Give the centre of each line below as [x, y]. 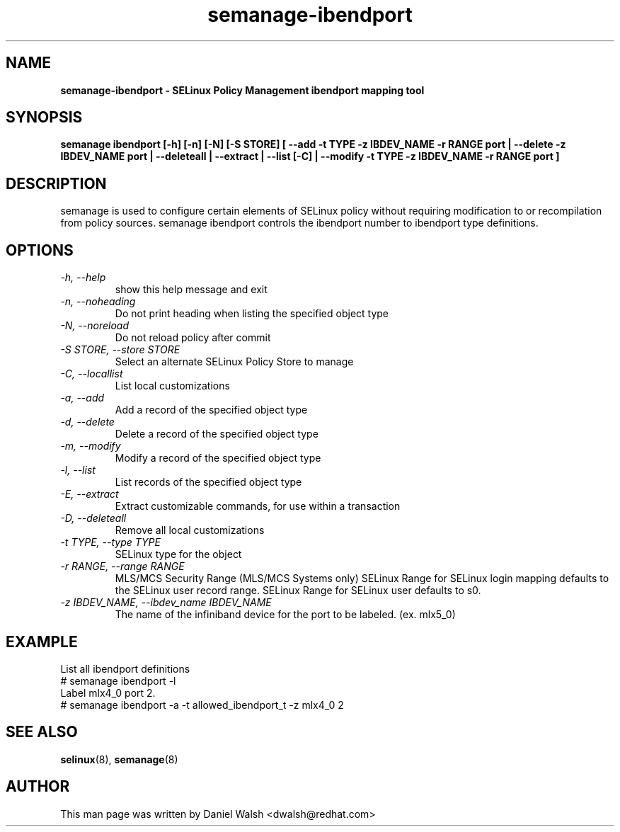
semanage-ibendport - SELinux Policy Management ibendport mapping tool [242, 90]
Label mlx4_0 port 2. [108, 693]
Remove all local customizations [190, 530]
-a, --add [82, 398]
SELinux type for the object [178, 554]
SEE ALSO [42, 732]
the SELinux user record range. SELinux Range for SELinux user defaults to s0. [298, 591]
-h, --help [83, 278]
